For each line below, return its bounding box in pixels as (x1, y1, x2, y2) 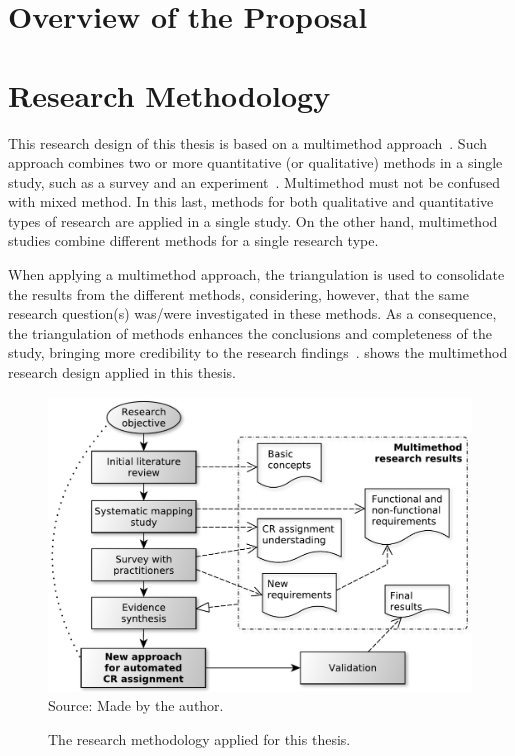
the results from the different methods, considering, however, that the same (8, 283, 469, 304)
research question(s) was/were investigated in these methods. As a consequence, (8, 303, 497, 324)
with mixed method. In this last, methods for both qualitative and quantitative (8, 191, 494, 212)
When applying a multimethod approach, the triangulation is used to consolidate (8, 264, 505, 285)
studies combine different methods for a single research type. (8, 230, 379, 251)
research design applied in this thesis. (8, 362, 236, 383)
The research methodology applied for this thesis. (48, 729, 351, 750)
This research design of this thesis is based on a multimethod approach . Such (8, 132, 488, 153)
